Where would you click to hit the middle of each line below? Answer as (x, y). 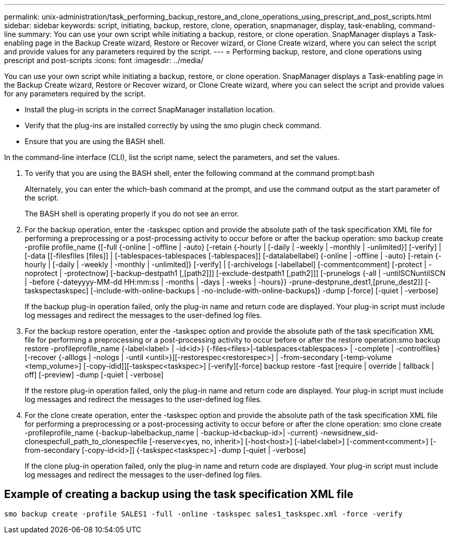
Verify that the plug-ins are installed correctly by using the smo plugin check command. (173, 125)
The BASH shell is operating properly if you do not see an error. (132, 214)
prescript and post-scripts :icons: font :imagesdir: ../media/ (104, 60)
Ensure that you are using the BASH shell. (95, 141)
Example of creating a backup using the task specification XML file (179, 494)
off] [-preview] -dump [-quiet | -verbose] (94, 375)
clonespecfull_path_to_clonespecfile (86, 441)
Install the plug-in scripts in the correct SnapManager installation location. (150, 109)
